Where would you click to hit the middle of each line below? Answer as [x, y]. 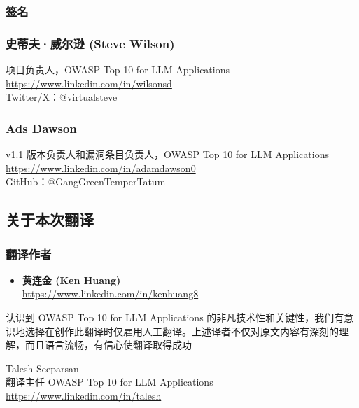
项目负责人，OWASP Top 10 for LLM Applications [118, 70]
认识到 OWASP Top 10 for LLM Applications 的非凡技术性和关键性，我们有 [175, 317]
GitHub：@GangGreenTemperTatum [86, 182]
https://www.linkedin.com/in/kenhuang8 [110, 294]
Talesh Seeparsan [42, 368]
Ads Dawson [41, 128]
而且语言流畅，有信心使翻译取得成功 [108, 345]
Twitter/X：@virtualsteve [62, 97]
